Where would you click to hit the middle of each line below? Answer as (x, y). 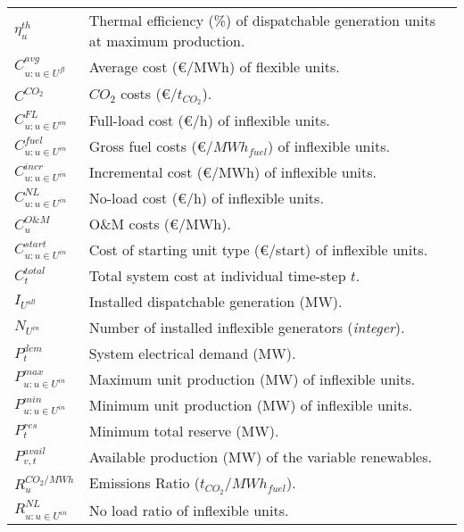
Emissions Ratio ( (144, 483)
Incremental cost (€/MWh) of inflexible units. (232, 172)
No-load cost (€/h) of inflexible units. (206, 198)
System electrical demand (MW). (192, 353)
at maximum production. (167, 41)
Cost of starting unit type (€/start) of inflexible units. (258, 250)
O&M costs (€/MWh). (160, 224)
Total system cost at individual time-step (217, 276)
